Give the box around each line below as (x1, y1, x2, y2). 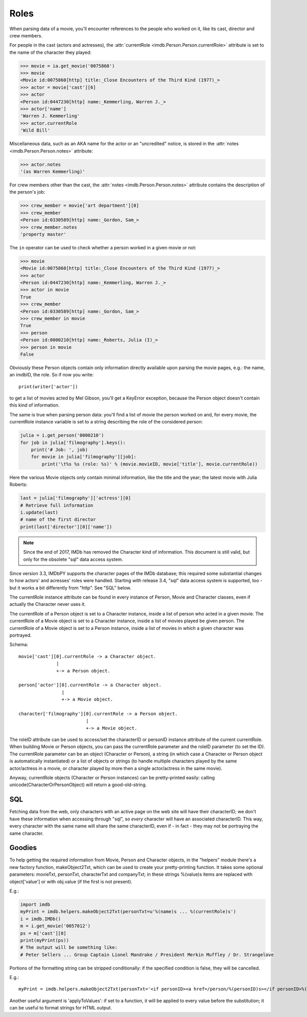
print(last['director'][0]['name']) (20, 524, 113, 529)
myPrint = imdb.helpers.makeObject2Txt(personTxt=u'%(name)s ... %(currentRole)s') (20, 909, 236, 915)
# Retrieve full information (20, 502, 94, 508)
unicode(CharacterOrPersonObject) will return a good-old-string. (9, 781, 147, 788)
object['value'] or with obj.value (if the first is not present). (9, 878, 133, 884)
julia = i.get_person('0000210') (20, 433, 104, 438)
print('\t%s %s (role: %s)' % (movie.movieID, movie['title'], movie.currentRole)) (41, 461, 258, 467)
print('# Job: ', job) (31, 447, 88, 453)
